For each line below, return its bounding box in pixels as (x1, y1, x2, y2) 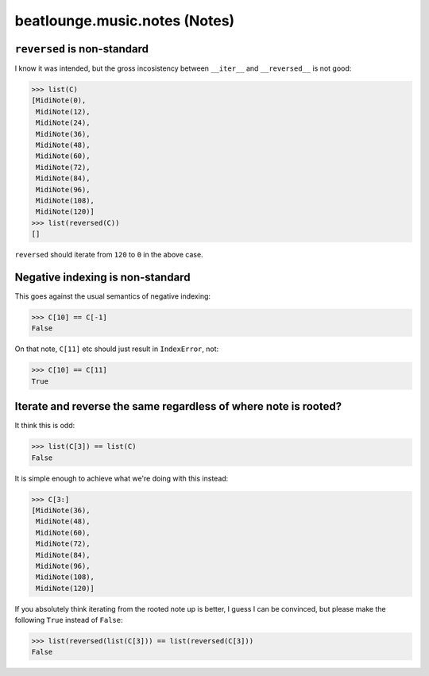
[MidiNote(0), (31, 96, 87, 105)
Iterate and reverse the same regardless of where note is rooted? (14, 400, 342, 413)
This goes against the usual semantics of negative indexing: (14, 292, 211, 301)
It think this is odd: (14, 421, 75, 431)
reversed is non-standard (14, 42, 149, 56)
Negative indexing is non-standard (14, 270, 191, 284)
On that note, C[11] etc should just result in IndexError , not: (14, 344, 218, 353)
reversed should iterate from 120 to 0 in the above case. (14, 250, 203, 260)
